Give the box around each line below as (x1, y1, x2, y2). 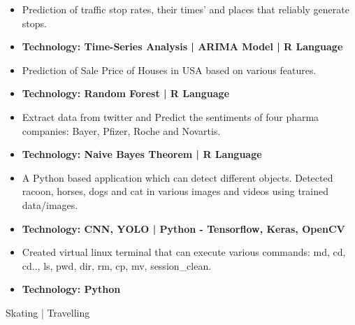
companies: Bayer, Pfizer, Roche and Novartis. (22, 123, 221, 138)
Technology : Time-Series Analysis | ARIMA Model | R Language (22, 39, 343, 54)
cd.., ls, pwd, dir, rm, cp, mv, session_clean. (22, 258, 212, 273)
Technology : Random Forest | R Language (22, 86, 230, 101)
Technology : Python (22, 282, 121, 296)
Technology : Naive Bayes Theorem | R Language (22, 147, 262, 161)
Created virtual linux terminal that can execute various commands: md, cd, (22, 245, 346, 259)
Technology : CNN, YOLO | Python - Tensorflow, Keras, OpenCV (22, 221, 345, 236)
